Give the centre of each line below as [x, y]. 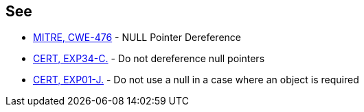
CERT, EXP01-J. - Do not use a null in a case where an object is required [196, 80]
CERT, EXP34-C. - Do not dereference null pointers [149, 59]
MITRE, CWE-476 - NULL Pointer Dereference [137, 38]
